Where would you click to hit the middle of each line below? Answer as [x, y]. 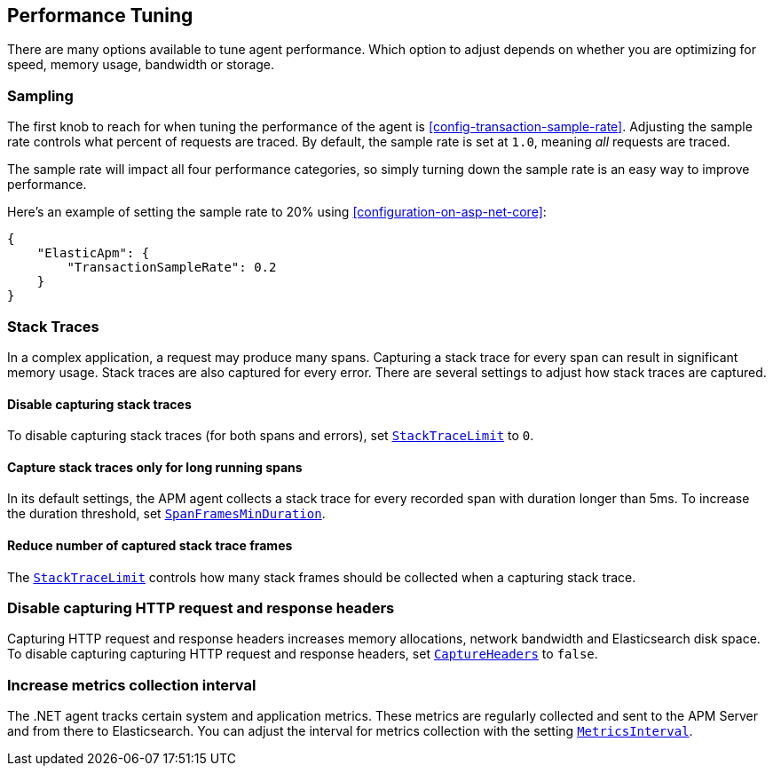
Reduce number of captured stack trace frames [150, 545]
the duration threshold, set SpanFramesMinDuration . [166, 514]
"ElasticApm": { [93, 253]
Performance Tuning [100, 16]
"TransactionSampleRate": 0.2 [172, 268]
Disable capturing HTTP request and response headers [201, 607]
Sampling [40, 95]
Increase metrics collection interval [132, 685]
